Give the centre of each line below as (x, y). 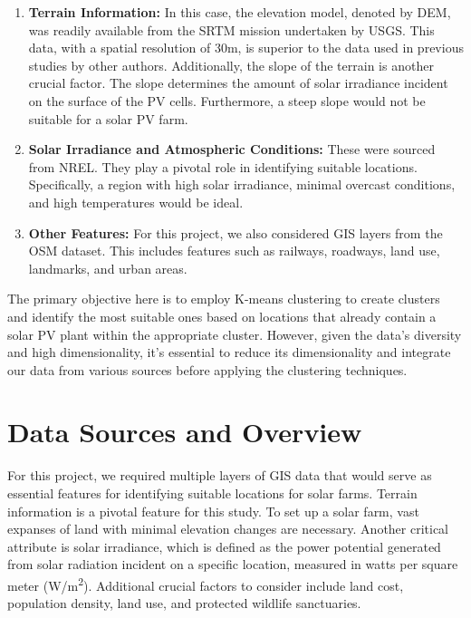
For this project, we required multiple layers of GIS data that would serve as (220, 475)
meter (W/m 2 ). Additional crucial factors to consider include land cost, (206, 584)
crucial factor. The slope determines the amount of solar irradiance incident (238, 83)
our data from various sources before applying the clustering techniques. (207, 369)
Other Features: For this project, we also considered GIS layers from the (235, 232)
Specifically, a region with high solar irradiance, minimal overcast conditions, (242, 184)
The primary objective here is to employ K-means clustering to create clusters (224, 299)
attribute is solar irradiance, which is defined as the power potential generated (224, 546)
